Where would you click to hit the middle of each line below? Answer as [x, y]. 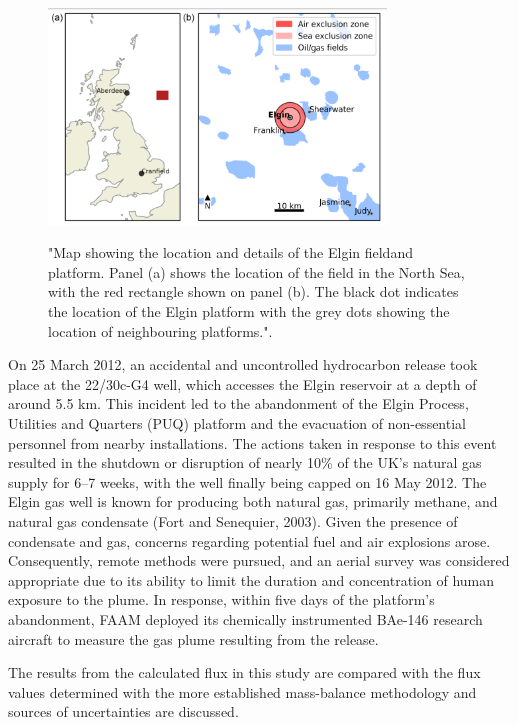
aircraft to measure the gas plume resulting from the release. [193, 638]
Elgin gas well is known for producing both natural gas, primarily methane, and [253, 501]
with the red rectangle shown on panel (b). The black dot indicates [253, 291]
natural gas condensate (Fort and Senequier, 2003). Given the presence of [233, 520]
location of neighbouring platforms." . [160, 330]
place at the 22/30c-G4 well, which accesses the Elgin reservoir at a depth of [242, 383]
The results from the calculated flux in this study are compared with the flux [244, 672]
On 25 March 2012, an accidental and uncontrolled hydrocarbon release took [243, 364]
